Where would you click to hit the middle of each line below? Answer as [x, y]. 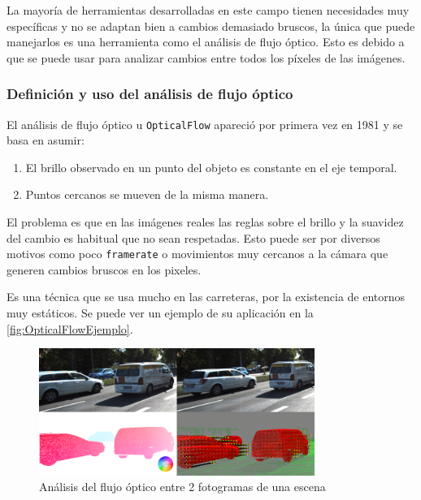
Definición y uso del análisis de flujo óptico [150, 94]
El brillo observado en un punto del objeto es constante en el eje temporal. [211, 167]
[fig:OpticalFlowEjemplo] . [70, 328]
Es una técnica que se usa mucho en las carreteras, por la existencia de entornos [206, 297]
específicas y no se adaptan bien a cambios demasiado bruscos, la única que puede [211, 26]
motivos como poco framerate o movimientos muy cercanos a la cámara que [197, 254]
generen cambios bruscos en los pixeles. [104, 269]
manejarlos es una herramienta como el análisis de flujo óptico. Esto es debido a [206, 42]
